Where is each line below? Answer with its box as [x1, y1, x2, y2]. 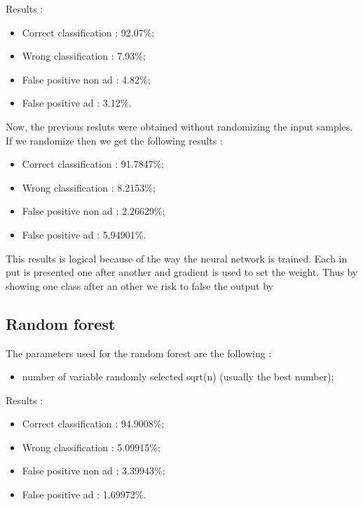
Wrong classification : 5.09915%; [22, 439, 160, 454]
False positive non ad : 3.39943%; [22, 463, 165, 478]
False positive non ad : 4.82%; [22, 72, 151, 86]
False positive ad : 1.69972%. [22, 487, 146, 502]
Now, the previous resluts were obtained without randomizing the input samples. [6, 119, 353, 133]
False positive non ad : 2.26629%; [22, 204, 165, 218]
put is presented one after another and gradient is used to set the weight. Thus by [6, 265, 358, 279]
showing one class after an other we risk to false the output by [6, 278, 273, 293]
